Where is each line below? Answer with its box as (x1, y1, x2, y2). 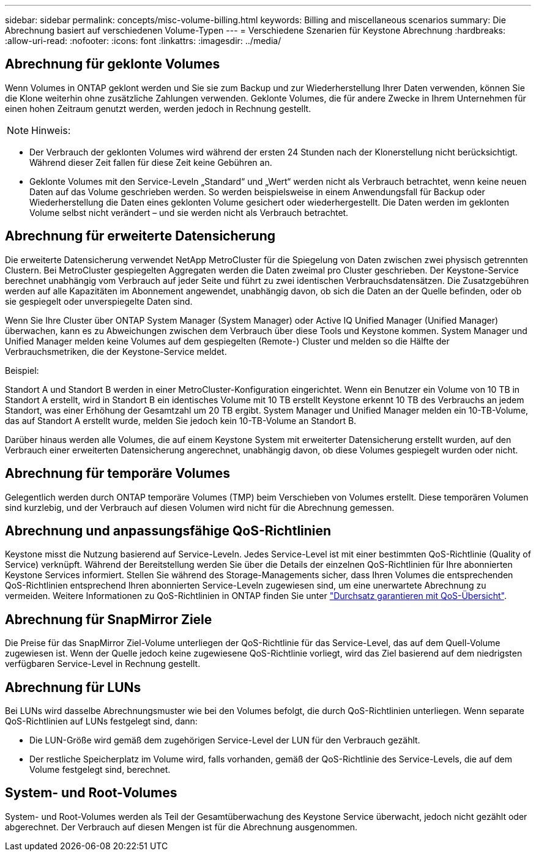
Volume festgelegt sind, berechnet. (29, 764, 171, 775)
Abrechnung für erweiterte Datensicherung (5, 228, 276, 244)
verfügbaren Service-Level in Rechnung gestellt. (5, 658, 201, 669)
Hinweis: (31, 124, 71, 136)
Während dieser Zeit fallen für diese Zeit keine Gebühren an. (29, 157, 272, 168)
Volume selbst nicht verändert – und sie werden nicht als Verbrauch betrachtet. (29, 207, 349, 218)
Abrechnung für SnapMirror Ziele (5, 611, 212, 627)
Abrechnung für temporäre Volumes (5, 466, 231, 482)
